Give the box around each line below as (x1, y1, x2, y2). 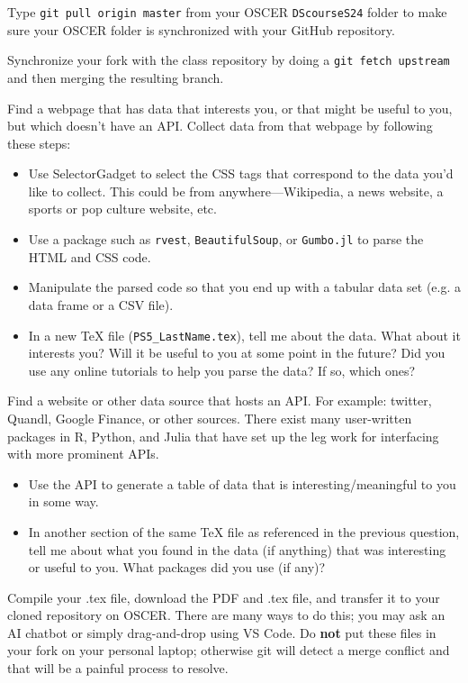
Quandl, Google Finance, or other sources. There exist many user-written (7, 408, 412, 427)
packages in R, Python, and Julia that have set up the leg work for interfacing (7, 426, 439, 445)
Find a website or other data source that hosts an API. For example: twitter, (7, 391, 432, 410)
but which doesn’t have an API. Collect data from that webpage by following (7, 116, 433, 135)
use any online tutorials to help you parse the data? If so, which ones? (28, 360, 416, 379)
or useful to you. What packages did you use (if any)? (28, 558, 326, 577)
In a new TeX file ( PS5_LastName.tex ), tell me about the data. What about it (28, 325, 461, 344)
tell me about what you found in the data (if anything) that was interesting (28, 540, 446, 559)
